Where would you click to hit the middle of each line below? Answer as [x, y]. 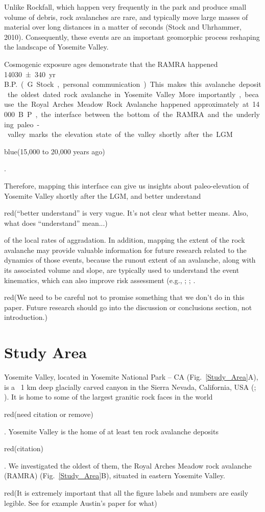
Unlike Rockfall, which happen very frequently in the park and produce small [125, 7]
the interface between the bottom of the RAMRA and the [137, 114]
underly [248, 114]
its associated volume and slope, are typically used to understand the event [122, 270]
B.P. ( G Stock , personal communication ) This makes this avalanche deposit [133, 84]
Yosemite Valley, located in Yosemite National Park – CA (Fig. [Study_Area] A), [131, 377]
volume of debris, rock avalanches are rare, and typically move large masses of [126, 17]
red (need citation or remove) [49, 414]
